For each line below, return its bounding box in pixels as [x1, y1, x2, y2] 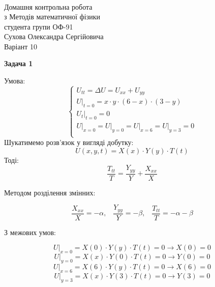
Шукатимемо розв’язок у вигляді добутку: [4, 137, 134, 148]
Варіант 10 [4, 41, 37, 51]
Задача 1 [4, 58, 33, 69]
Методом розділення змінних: [4, 187, 96, 197]
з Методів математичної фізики [4, 11, 101, 22]
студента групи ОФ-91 [4, 21, 73, 32]
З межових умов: [4, 226, 56, 237]
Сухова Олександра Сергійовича [4, 31, 104, 42]
